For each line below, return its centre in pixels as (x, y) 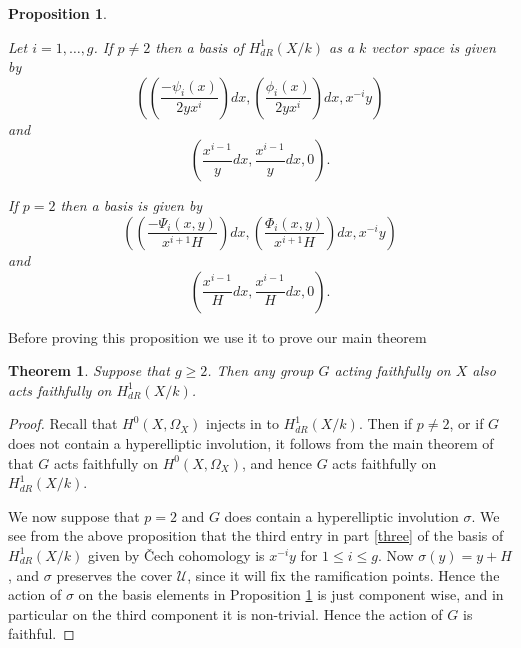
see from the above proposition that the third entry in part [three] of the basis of (256, 535)
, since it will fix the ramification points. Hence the (343, 574)
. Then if (385, 423)
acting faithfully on (392, 370)
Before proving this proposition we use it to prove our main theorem (217, 336)
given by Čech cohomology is (176, 554)
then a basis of (199, 46)
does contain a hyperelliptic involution (341, 515)
